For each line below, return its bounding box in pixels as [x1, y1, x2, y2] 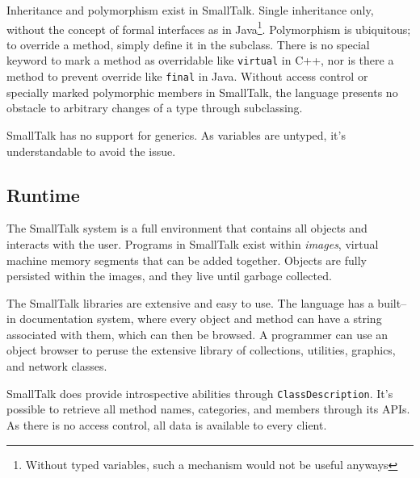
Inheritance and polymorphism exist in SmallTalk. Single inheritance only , [6, 2, 374, 18]
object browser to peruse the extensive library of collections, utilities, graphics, [6, 342, 396, 358]
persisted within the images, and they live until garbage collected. [6, 267, 332, 284]
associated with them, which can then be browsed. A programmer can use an [6, 325, 388, 342]
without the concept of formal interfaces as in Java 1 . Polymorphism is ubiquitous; [6, 18, 411, 37]
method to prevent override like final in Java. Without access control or [6, 68, 368, 85]
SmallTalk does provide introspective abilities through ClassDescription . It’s [6, 384, 393, 401]
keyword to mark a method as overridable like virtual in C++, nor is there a [6, 52, 394, 69]
